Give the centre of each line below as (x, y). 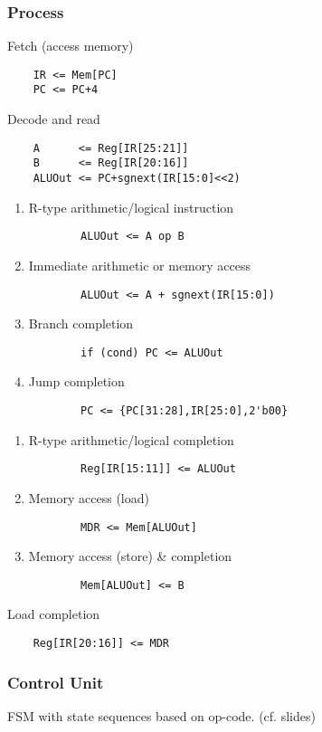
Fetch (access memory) (71, 46)
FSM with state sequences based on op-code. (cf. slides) (161, 715)
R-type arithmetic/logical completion (131, 439)
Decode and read (54, 119)
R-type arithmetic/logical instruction (131, 207)
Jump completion (76, 381)
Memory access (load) (89, 497)
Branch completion (81, 323)
